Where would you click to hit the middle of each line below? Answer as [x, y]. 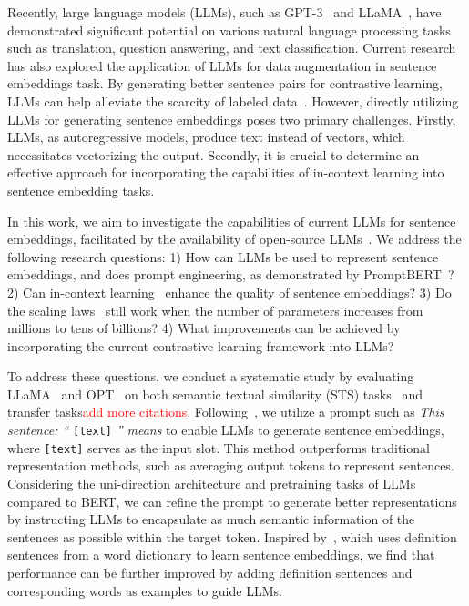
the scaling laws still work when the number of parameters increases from [215, 310]
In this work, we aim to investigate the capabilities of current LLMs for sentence [232, 221]
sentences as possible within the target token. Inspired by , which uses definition [232, 536]
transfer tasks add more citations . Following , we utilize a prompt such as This [226, 412]
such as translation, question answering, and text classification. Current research [232, 48]
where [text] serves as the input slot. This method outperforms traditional [219, 447]
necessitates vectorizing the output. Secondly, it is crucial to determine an [214, 154]
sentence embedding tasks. [81, 190]
